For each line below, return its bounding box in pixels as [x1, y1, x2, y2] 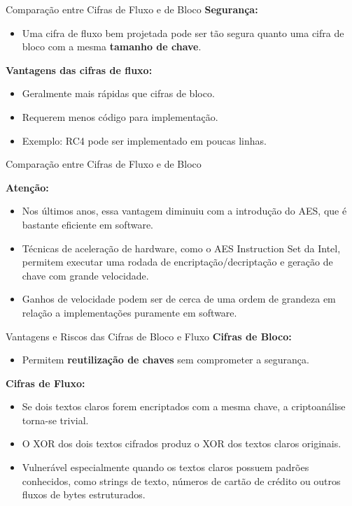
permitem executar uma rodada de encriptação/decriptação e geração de [22, 254, 333, 269]
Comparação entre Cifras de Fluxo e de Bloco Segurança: [6, 2, 258, 16]
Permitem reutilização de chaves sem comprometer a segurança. [22, 352, 309, 367]
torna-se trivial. [22, 412, 89, 427]
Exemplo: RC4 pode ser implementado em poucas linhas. [22, 133, 267, 147]
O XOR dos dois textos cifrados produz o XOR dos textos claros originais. [22, 436, 342, 451]
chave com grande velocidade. [22, 268, 149, 282]
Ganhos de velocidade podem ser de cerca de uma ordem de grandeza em [22, 291, 336, 306]
